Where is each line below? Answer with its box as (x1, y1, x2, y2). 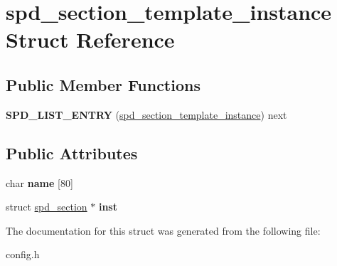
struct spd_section (6, 199, 87, 214)
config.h (6, 247, 40, 262)
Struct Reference (6, 25, 175, 54)
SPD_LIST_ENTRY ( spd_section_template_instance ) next (6, 107, 287, 122)
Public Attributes (6, 142, 138, 164)
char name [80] (6, 175, 73, 190)
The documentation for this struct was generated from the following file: (6, 223, 321, 238)
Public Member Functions (6, 73, 200, 95)
